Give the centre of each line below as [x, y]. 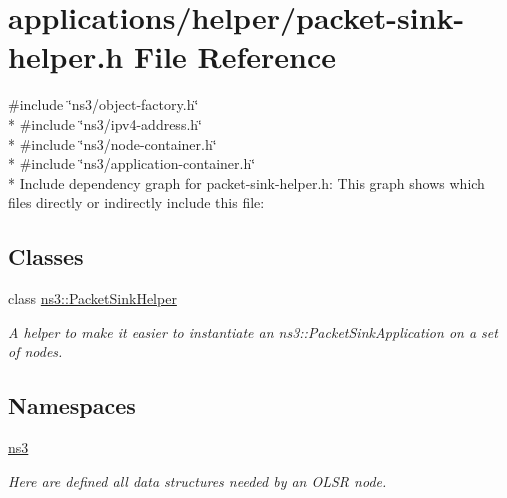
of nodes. [35, 351]
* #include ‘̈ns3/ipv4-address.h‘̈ [105, 123]
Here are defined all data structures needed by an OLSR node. [197, 480]
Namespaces [72, 405]
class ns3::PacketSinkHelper [92, 298]
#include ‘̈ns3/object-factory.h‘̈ [103, 104]
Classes [46, 256]
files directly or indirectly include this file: [136, 202]
